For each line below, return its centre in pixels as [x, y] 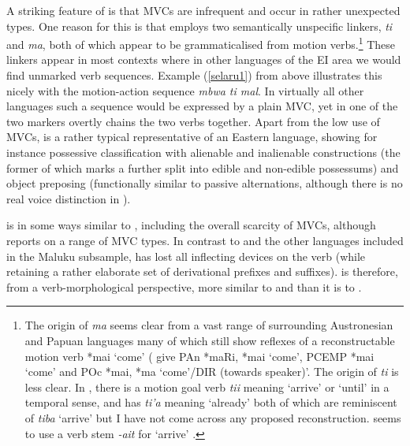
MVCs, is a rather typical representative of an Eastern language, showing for [192, 137]
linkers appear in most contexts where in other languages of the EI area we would [204, 59]
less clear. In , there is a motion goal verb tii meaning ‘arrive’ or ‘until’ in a [207, 387]
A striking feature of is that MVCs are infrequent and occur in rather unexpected [203, 10]
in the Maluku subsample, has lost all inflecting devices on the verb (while [186, 256]
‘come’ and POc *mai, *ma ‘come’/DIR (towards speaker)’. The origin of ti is [212, 372]
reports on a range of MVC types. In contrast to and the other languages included [205, 240]
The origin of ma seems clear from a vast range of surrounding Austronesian [209, 325]
